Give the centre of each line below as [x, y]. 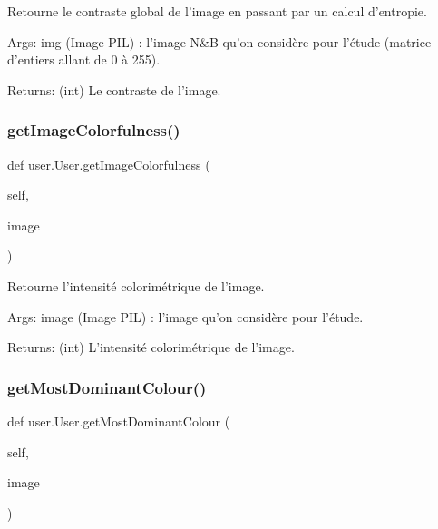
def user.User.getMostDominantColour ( [119, 421]
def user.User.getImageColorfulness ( [109, 164]
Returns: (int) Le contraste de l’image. [114, 89]
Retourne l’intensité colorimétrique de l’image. [136, 285]
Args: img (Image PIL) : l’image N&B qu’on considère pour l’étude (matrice [219, 41]
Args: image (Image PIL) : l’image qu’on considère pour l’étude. [185, 316]
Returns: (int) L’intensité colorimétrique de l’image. [151, 347]
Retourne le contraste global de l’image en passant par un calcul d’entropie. [217, 11]
